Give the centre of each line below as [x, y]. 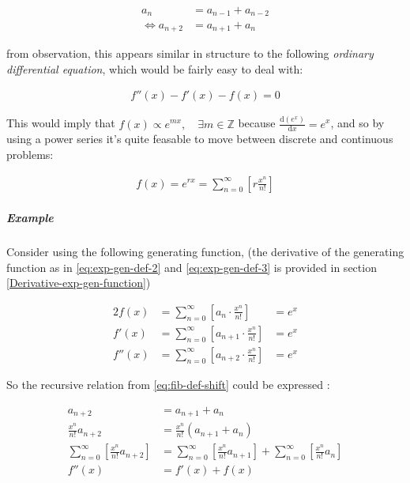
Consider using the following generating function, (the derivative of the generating [205, 252]
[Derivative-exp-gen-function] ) [79, 283]
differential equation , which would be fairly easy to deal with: [155, 68]
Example [30, 218]
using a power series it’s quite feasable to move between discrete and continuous [200, 139]
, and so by [357, 123]
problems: [30, 154]
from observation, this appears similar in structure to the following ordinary [190, 53]
